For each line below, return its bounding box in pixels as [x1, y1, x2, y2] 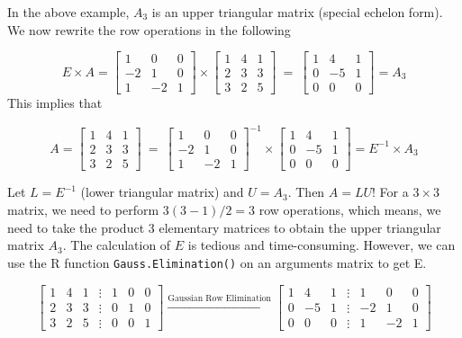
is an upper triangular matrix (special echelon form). [151, 3, 443, 21]
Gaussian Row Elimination [168, 293, 272, 303]
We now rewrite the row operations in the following [7, 20, 291, 39]
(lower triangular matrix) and [80, 182, 244, 201]
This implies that [7, 93, 103, 112]
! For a [372, 182, 409, 201]
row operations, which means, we [258, 200, 441, 219]
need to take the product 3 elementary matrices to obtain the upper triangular [7, 218, 441, 236]
